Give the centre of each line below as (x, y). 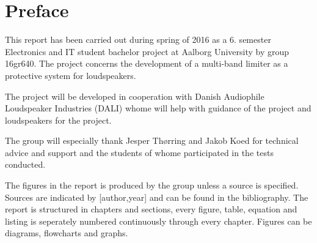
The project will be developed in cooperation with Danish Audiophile (135, 96)
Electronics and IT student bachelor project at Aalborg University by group (147, 51)
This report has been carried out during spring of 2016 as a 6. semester (138, 39)
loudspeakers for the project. (58, 120)
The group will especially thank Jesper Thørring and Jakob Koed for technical (152, 140)
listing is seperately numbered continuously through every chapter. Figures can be (158, 221)
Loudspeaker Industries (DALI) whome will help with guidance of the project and (158, 108)
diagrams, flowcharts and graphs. (67, 233)
